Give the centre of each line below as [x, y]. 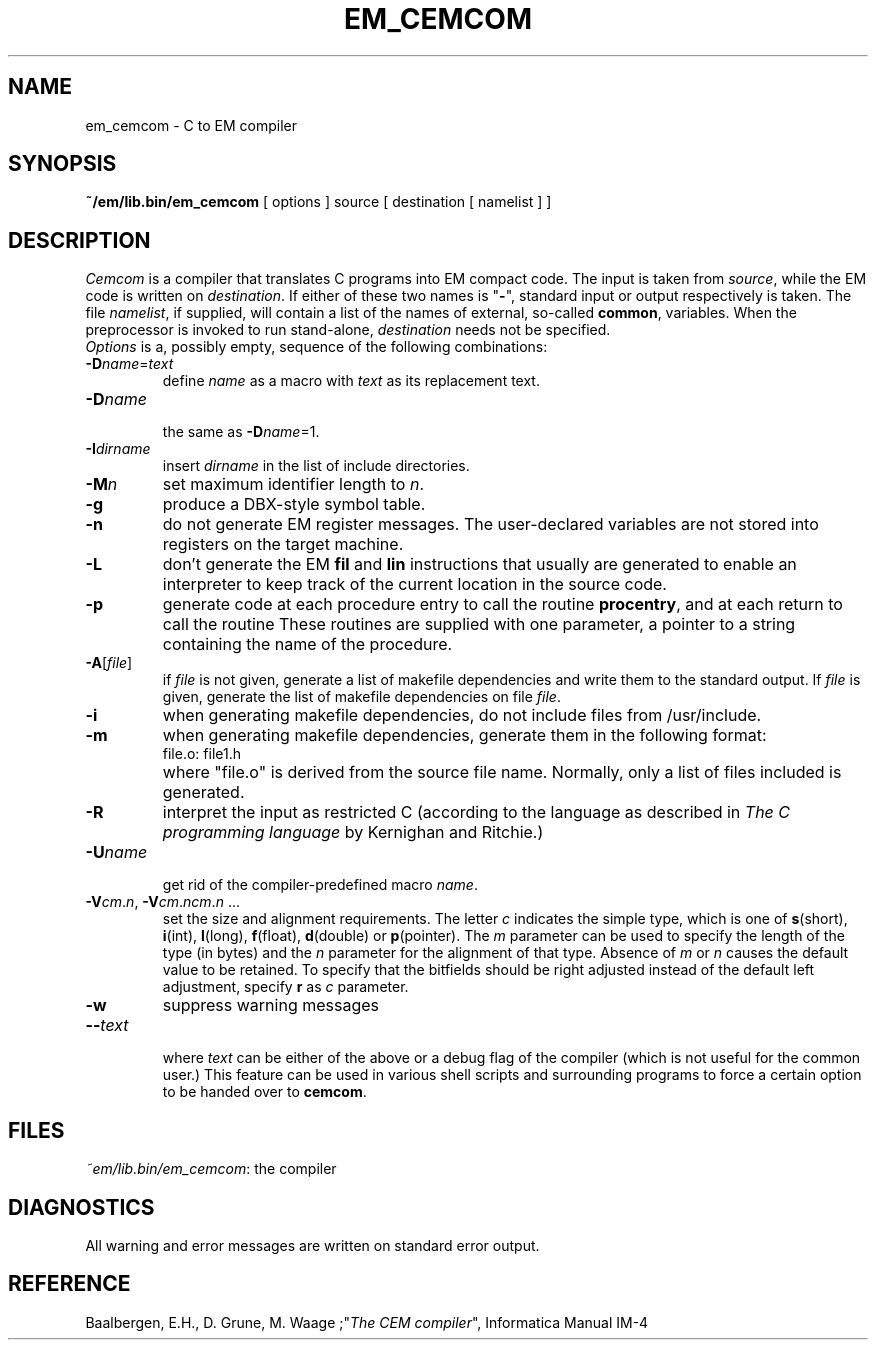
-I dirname [118, 449]
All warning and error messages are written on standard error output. [312, 1245]
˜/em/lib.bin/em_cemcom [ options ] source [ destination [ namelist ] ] [318, 202]
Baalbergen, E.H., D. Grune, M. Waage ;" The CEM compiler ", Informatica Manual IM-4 [367, 1322]
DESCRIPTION [79, 240]
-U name [116, 852]
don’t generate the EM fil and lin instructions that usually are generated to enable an [479, 564]
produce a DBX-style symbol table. [294, 504]
